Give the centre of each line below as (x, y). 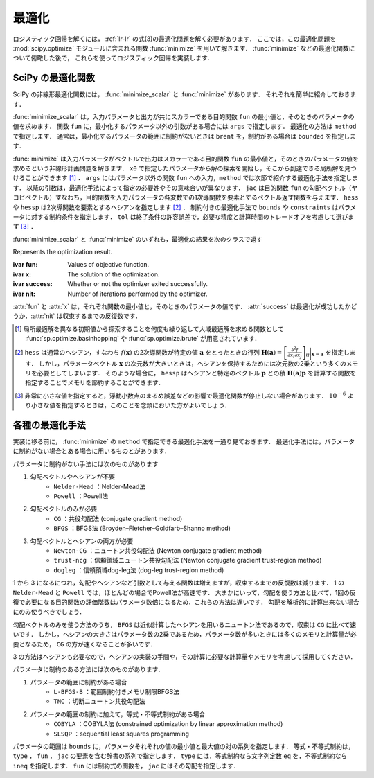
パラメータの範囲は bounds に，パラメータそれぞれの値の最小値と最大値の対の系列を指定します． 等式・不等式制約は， (184, 746)
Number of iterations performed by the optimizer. (137, 294)
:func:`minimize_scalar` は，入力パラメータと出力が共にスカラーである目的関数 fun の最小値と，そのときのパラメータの (184, 117)
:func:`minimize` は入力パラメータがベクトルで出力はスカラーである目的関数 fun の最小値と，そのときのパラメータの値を (186, 159)
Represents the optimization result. (63, 252)
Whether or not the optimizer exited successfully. (137, 284)
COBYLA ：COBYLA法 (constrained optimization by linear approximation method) (168, 724)
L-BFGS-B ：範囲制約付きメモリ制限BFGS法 (117, 692)
